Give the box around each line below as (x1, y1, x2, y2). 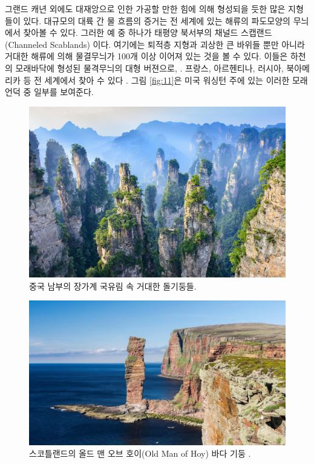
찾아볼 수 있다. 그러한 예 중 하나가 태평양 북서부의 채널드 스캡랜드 (23, 26, 272, 39)
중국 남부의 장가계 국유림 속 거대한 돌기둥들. (29, 279, 197, 292)
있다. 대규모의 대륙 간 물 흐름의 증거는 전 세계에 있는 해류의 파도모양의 (23, 14, 290, 27)
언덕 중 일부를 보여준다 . (5, 85, 94, 98)
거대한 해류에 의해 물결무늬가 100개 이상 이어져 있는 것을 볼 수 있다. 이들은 (5, 50, 288, 62)
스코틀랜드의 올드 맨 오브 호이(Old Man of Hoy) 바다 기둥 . (29, 447, 251, 460)
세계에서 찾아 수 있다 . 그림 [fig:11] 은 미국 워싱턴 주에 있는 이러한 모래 (44, 73, 308, 86)
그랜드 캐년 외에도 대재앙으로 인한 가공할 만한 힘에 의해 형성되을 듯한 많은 (5, 2, 286, 15)
